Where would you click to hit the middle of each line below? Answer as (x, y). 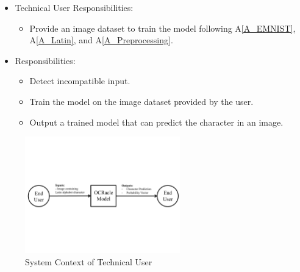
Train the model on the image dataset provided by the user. (141, 101)
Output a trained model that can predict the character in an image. (156, 122)
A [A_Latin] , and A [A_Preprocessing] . (101, 40)
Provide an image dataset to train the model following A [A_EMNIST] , (162, 28)
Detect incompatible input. (80, 81)
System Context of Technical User (89, 261)
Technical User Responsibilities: (74, 7)
